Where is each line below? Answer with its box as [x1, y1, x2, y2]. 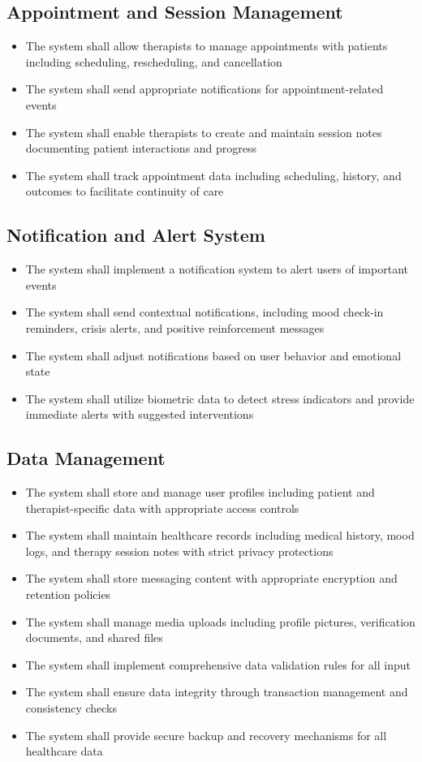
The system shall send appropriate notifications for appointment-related [25, 80, 384, 97]
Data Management [6, 446, 166, 471]
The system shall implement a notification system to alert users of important [25, 260, 408, 278]
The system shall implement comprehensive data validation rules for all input [25, 656, 411, 673]
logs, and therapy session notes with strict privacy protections [25, 542, 334, 559]
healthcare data [25, 743, 103, 760]
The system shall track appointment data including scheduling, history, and [25, 166, 402, 183]
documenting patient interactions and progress [25, 140, 257, 157]
